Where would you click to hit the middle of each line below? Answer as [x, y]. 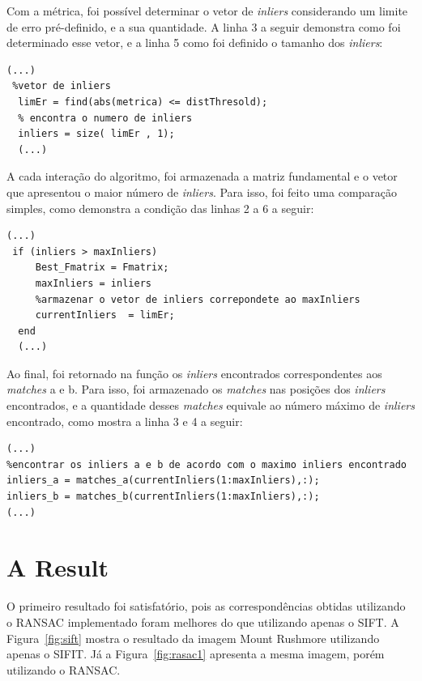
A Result [58, 567]
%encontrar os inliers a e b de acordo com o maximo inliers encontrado [207, 464]
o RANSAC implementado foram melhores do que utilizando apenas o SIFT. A [203, 621]
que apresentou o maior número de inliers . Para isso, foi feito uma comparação [202, 192]
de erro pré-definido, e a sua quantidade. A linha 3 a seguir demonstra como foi [204, 26]
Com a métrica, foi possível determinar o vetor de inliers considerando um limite [207, 11]
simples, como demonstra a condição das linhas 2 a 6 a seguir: [160, 208]
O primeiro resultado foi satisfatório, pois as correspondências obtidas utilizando [206, 606]
